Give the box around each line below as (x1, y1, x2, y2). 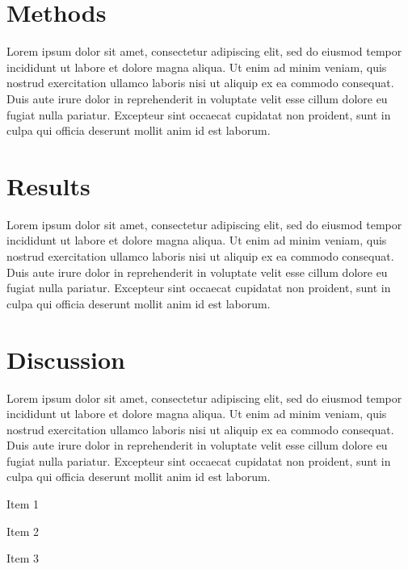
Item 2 (6, 522, 40, 539)
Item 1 (6, 496, 40, 513)
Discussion (6, 342, 125, 375)
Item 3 (6, 550, 40, 567)
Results (6, 169, 90, 202)
